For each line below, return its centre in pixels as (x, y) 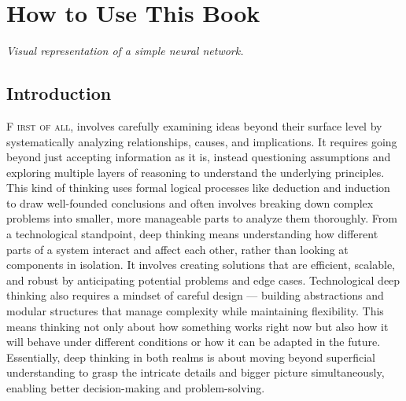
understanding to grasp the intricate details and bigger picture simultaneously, (196, 372)
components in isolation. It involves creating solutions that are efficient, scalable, (201, 265)
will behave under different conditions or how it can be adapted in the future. (194, 342)
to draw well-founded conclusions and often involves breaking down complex (190, 202)
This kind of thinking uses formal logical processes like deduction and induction (198, 188)
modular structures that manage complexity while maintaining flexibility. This (195, 311)
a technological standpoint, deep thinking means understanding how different (192, 234)
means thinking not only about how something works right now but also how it (197, 326)
